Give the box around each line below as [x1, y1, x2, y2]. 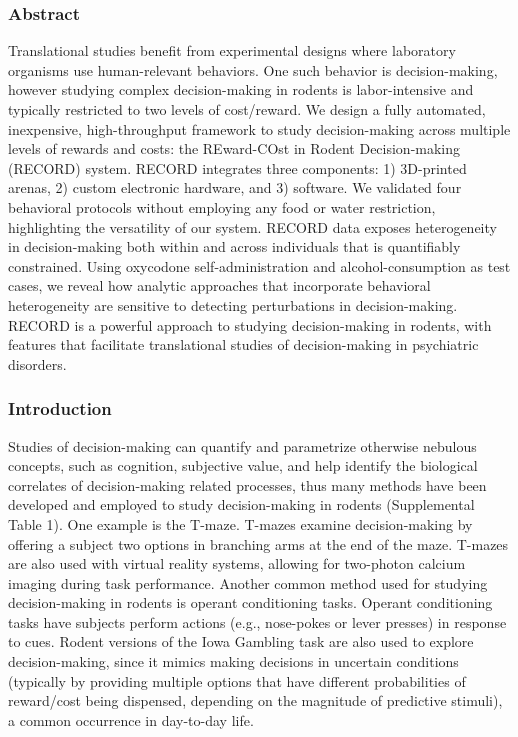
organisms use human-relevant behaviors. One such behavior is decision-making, [8, 59, 498, 80]
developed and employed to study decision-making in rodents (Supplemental [8, 494, 475, 515]
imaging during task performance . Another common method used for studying [8, 572, 488, 593]
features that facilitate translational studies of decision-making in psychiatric [8, 334, 479, 355]
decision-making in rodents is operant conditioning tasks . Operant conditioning [8, 592, 493, 613]
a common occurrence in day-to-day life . [8, 709, 254, 730]
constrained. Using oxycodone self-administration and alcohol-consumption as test [8, 255, 511, 276]
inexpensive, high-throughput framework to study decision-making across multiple [8, 118, 511, 139]
